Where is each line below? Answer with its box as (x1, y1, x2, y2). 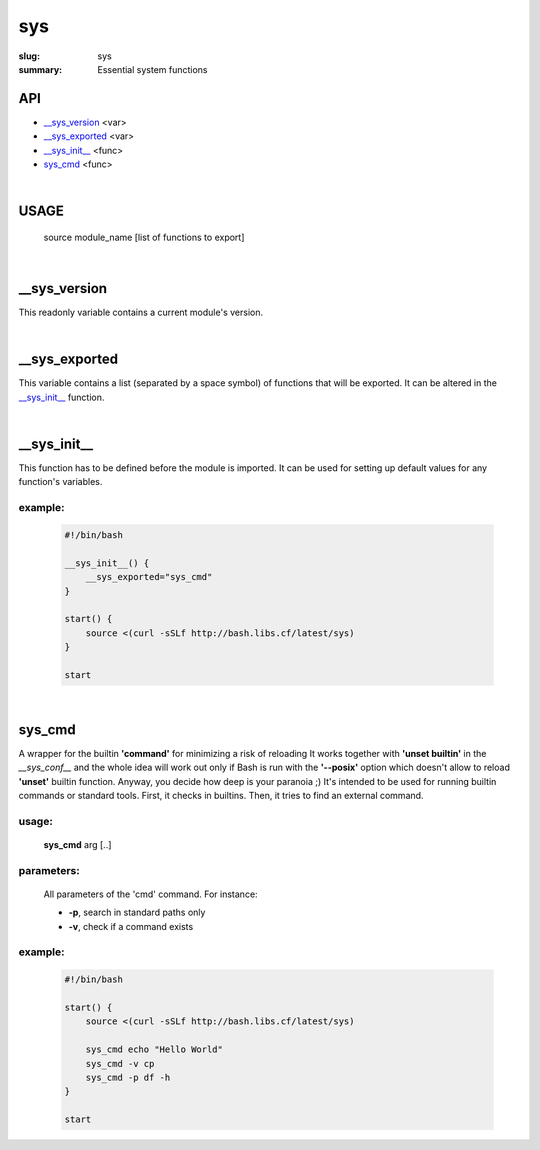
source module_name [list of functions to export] (43, 231, 245, 243)
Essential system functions (97, 63, 208, 75)
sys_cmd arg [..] (43, 838, 112, 850)
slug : (18, 50, 40, 62)
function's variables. (18, 476, 103, 488)
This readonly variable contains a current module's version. (18, 306, 264, 319)
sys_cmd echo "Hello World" (85, 1044, 224, 1055)
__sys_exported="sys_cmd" (85, 571, 213, 583)
